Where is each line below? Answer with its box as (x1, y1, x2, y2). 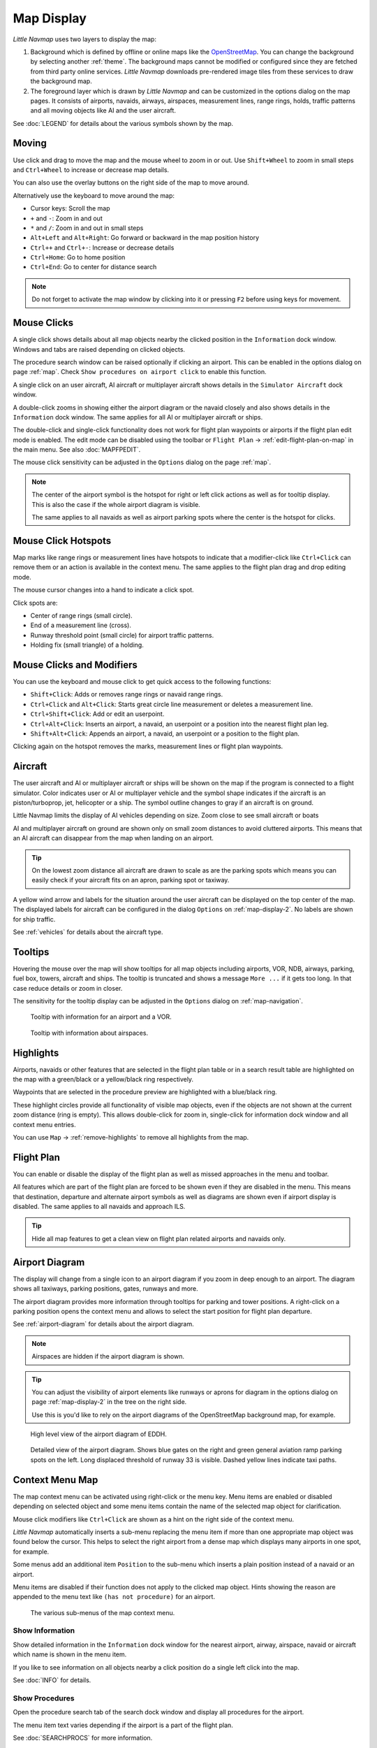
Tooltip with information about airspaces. (30, 1029, 149, 1037)
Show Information (13, 1626, 75, 1635)
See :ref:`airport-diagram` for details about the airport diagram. (13, 1320, 195, 1328)
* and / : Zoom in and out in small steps (30, 224, 144, 232)
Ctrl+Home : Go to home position (30, 253, 126, 262)
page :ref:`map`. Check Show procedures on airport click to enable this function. (13, 368, 267, 376)
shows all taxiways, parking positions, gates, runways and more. (13, 1284, 198, 1293)
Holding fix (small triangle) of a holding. (30, 640, 145, 650)
